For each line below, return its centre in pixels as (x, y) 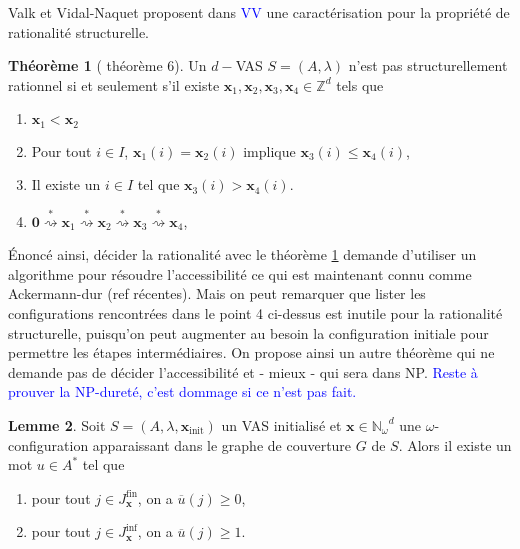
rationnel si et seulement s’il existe (114, 84)
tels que (360, 84)
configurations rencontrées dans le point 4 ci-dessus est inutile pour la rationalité (255, 312)
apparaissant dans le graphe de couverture (222, 444)
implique (269, 150)
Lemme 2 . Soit (57, 424)
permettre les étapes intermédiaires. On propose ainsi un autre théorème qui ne (251, 352)
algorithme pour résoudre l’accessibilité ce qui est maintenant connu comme (240, 273)
